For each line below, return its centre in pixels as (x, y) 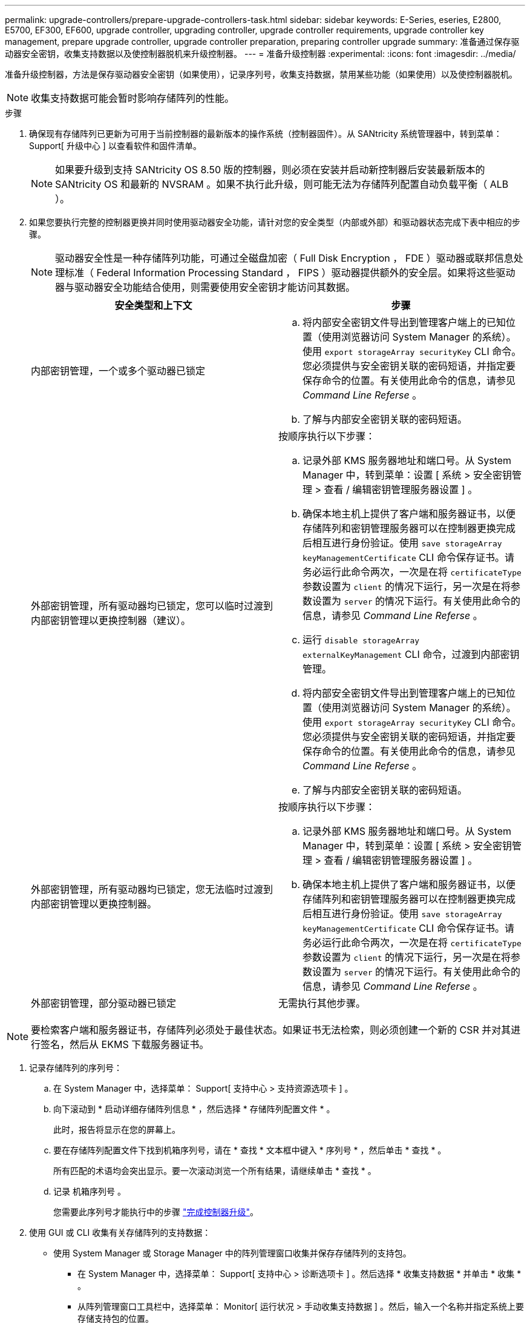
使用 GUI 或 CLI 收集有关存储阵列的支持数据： (120, 1232)
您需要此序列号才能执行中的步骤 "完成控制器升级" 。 (156, 1212)
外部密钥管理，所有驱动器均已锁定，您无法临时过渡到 (152, 889)
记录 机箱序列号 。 (90, 1191)
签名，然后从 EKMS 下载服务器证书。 (125, 1044)
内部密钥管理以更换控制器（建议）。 (111, 620)
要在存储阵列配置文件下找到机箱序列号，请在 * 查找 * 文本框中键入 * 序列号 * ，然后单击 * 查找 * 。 (250, 1150)
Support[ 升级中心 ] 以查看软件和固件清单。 (115, 146)
